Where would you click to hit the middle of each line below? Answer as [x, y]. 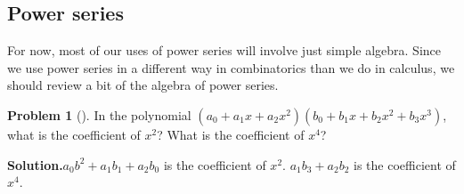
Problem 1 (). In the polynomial [99, 114]
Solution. [35, 164]
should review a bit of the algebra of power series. [143, 85]
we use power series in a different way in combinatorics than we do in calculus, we [231, 67]
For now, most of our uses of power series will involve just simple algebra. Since [224, 50]
